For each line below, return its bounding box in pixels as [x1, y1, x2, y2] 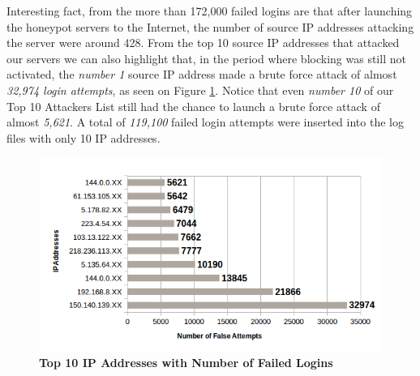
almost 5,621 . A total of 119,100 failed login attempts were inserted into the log [6, 113, 404, 130]
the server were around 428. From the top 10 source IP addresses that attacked [6, 34, 400, 51]
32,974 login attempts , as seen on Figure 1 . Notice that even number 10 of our [6, 81, 394, 98]
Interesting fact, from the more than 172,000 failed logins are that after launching [6, 2, 413, 19]
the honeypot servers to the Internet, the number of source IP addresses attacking [6, 18, 414, 35]
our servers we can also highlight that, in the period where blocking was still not [6, 49, 406, 66]
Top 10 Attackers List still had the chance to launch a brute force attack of [6, 97, 380, 114]
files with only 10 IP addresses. [6, 129, 161, 146]
